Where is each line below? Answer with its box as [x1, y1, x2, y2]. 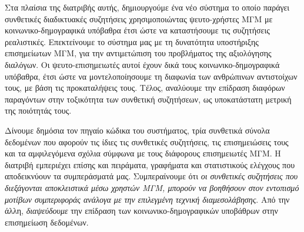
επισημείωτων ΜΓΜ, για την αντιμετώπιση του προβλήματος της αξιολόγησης [5, 47, 272, 59]
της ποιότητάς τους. [5, 104, 72, 117]
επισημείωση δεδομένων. [5, 216, 89, 228]
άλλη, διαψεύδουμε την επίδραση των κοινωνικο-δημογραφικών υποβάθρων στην [5, 204, 278, 217]
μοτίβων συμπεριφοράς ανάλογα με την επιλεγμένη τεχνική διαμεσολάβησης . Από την [5, 193, 290, 205]
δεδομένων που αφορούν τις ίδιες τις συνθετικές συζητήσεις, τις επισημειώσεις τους [5, 135, 289, 148]
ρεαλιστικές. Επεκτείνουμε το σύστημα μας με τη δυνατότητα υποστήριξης [5, 35, 259, 47]
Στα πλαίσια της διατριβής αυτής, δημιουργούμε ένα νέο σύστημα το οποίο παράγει [5, 1, 290, 13]
